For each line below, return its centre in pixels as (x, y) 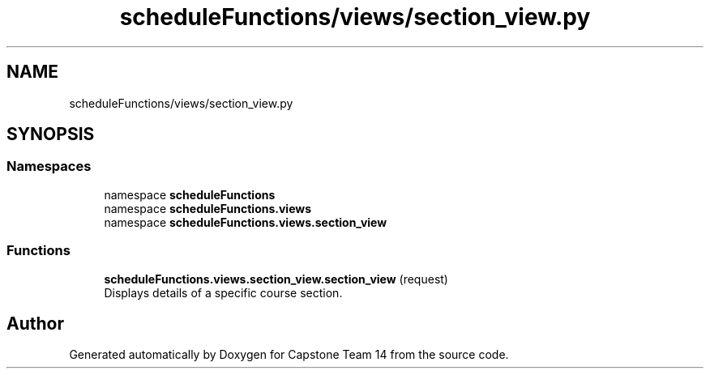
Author (35, 323)
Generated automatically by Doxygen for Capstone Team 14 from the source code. (289, 355)
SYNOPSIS (51, 134)
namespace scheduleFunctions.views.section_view (246, 222)
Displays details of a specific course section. (223, 292)
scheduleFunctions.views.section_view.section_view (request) (276, 279)
